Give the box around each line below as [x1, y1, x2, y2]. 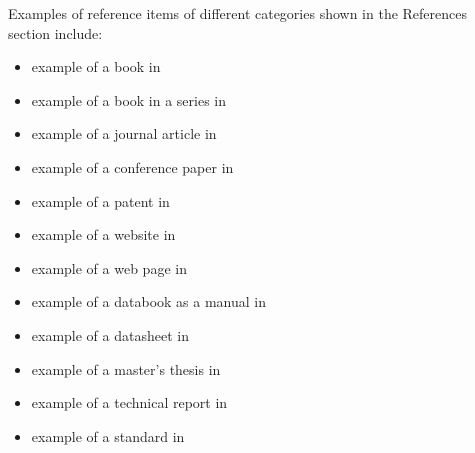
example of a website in [31, 224, 176, 245]
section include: [8, 22, 103, 43]
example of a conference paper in [31, 156, 234, 177]
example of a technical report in [31, 392, 228, 413]
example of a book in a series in [31, 89, 227, 110]
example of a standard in [31, 425, 185, 446]
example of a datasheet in [31, 324, 189, 345]
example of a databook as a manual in [31, 291, 266, 312]
